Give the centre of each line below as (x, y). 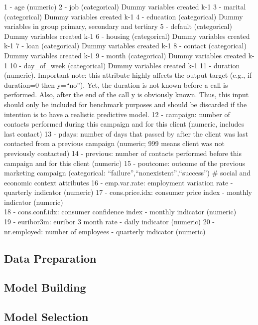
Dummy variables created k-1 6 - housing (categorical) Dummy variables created (127, 36)
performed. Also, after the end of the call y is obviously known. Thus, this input (127, 94)
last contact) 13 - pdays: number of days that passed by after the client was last (126, 133)
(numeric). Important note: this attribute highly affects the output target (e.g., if (128, 75)
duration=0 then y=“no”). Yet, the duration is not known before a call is (116, 84)
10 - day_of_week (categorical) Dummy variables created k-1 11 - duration (125, 65)
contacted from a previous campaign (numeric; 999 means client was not (114, 143)
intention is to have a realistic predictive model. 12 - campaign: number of (117, 114)
